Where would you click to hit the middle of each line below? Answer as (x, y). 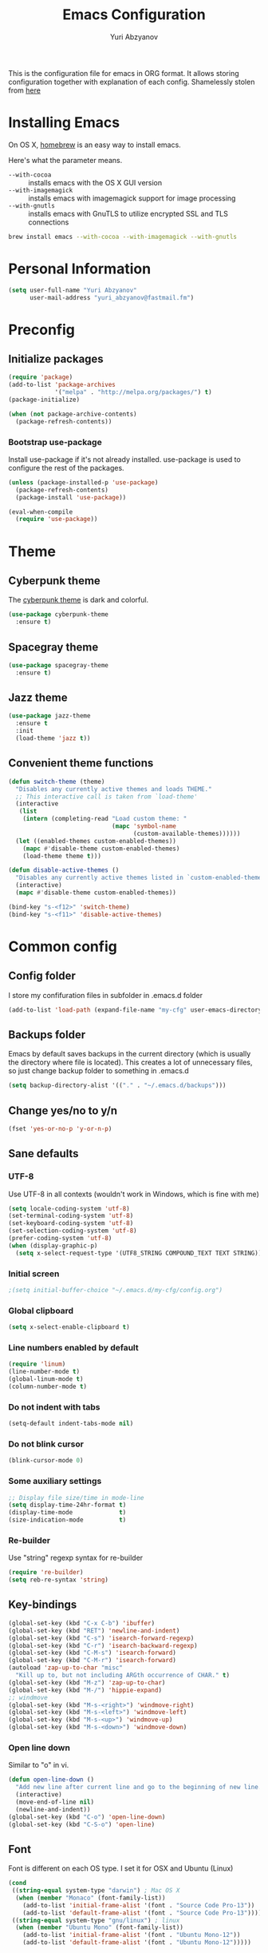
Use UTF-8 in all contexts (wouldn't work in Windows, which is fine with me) (134, 1194)
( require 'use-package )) (57, 519)
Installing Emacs (64, 123)
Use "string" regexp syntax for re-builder (76, 1558)
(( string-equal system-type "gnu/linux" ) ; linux (96, 1920)
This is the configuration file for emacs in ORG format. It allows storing (124, 73)
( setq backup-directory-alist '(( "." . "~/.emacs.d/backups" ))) (117, 1086)
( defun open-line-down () (51, 1780)
